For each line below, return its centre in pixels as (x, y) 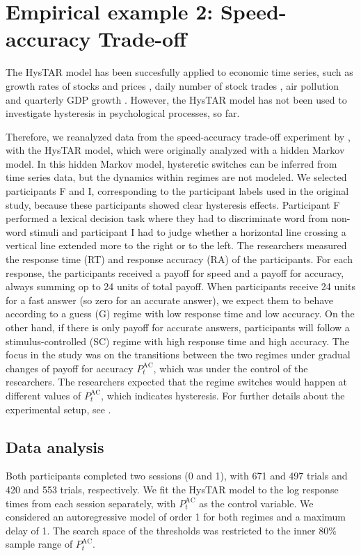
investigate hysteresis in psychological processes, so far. (123, 113)
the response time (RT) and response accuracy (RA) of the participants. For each (179, 259)
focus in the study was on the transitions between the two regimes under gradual (178, 355)
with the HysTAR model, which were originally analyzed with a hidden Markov (175, 150)
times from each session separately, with (91, 503)
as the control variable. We (256, 503)
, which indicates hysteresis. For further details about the (223, 395)
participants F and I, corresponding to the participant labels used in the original (177, 191)
